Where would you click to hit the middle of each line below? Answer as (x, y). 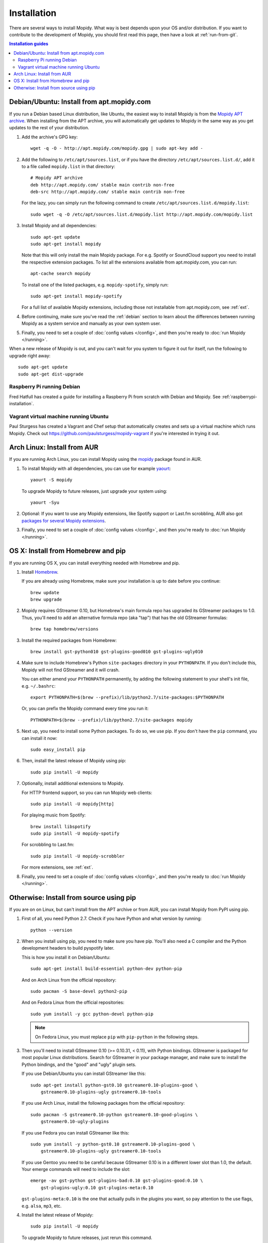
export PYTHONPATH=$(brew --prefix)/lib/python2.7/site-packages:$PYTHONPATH (127, 697)
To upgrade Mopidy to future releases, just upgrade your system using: (94, 491)
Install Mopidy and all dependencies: (59, 226)
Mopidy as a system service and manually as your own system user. (91, 324)
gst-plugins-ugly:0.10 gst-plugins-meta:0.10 (97, 1188)
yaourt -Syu (45, 503)
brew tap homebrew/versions (65, 629)
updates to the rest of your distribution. (49, 128)
